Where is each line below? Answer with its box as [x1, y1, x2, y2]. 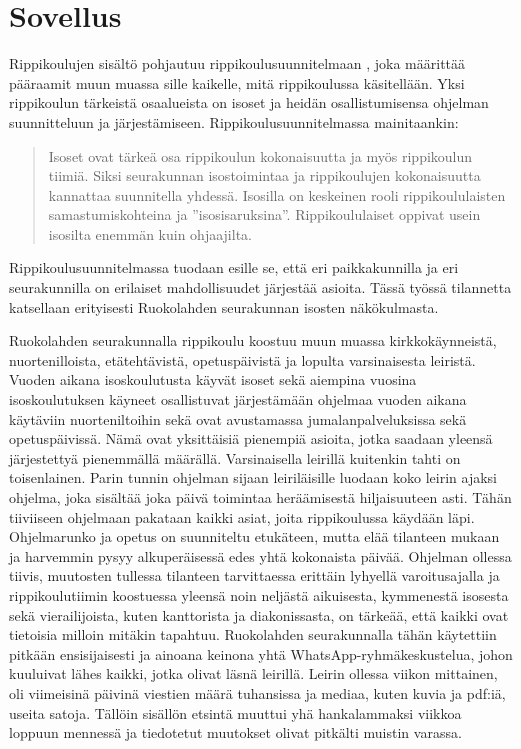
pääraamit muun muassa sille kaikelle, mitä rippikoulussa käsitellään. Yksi [9, 72, 465, 93]
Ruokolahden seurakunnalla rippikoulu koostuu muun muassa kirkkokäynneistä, [9, 330, 497, 351]
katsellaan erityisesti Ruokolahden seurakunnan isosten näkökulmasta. [9, 296, 439, 317]
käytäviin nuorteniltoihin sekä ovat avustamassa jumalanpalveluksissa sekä [9, 408, 467, 429]
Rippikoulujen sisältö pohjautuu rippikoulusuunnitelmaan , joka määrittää [9, 53, 466, 74]
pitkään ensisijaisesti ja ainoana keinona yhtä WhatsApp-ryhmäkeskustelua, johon [9, 643, 513, 664]
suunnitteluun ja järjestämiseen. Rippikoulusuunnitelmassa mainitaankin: [9, 111, 459, 132]
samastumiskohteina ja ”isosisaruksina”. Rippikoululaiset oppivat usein [48, 204, 481, 225]
